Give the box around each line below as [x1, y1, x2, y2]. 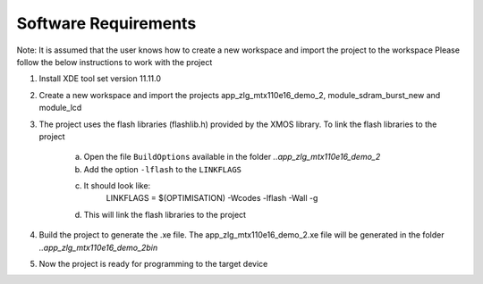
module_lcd [38, 103, 82, 113]
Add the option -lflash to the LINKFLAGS [83, 163, 241, 174]
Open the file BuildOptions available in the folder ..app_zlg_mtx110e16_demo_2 [83, 152, 381, 163]
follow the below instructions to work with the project [16, 56, 213, 67]
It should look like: [83, 180, 151, 191]
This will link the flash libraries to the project [83, 209, 246, 220]
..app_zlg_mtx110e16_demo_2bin [38, 242, 158, 253]
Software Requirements [16, 13, 197, 33]
